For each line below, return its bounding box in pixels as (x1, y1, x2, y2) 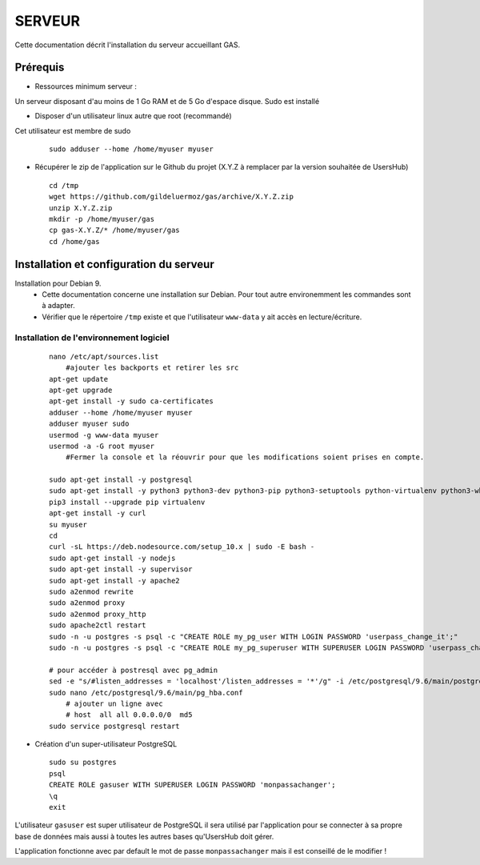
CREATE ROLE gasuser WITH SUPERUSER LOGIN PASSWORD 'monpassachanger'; (49, 780, 336, 790)
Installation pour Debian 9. (14, 278, 102, 288)
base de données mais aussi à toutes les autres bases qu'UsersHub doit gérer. (14, 831, 274, 841)
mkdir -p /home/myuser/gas (49, 214, 155, 223)
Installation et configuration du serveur (14, 257, 215, 271)
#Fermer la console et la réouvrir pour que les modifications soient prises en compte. (65, 453, 425, 462)
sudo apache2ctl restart (49, 621, 146, 630)
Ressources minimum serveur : (34, 82, 138, 91)
